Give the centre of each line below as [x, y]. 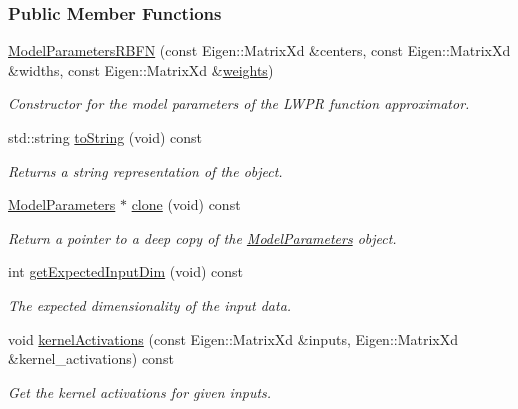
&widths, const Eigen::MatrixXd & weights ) [141, 69]
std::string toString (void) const [105, 137]
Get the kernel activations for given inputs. [140, 391]
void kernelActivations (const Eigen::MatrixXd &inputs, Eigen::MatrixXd [233, 338]
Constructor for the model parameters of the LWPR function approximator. [239, 103]
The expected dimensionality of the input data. [150, 304]
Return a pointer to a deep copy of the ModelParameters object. [202, 237]
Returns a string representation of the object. [145, 170]
